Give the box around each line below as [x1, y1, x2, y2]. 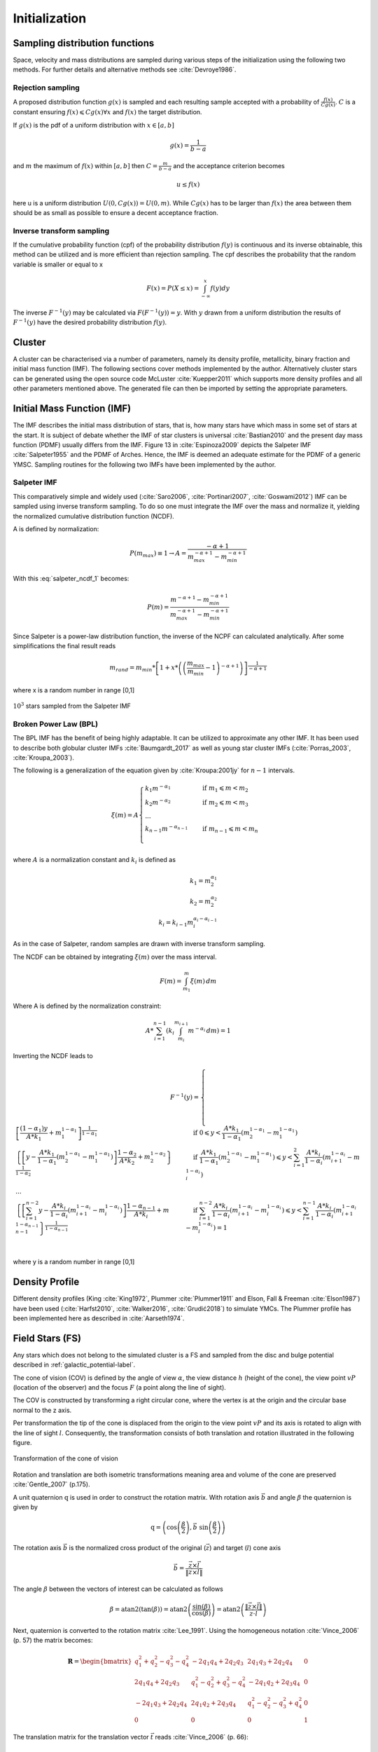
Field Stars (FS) [13, 1332, 82, 1344]
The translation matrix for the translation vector [13, 1732, 150, 1741]
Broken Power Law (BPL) [13, 719, 98, 729]
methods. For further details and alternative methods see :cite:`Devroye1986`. [13, 65, 237, 74]
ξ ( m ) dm [190, 977, 217, 985]
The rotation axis [13, 1543, 62, 1552]
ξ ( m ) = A [111, 811, 139, 819]
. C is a [335, 97, 356, 106]
